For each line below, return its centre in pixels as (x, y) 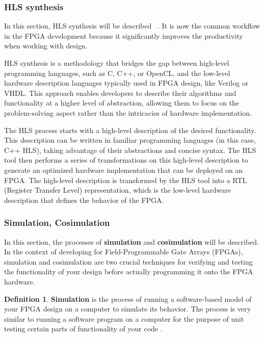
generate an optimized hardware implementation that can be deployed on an (124, 170)
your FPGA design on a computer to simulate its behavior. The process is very (128, 309)
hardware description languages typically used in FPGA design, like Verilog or (126, 83)
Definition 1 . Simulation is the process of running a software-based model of (128, 299)
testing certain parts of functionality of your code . (83, 329)
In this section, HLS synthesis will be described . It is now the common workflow (132, 26)
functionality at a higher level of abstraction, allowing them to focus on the (122, 103)
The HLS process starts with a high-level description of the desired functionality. (130, 130)
